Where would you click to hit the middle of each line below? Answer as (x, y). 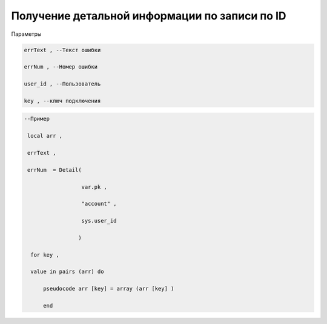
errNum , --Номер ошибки (61, 67)
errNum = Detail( (54, 170)
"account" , (99, 204)
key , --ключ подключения (62, 101)
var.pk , (94, 187)
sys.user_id (99, 221)
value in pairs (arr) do (67, 272)
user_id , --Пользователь (62, 84)
